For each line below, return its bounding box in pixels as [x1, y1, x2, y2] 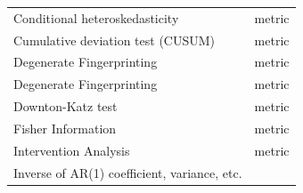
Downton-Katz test [13, 97, 118, 116]
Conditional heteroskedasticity [13, 8, 179, 27]
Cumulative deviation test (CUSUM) [13, 30, 216, 49]
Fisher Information [13, 118, 117, 137]
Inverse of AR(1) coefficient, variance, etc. [13, 163, 242, 181]
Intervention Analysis [13, 141, 130, 159]
